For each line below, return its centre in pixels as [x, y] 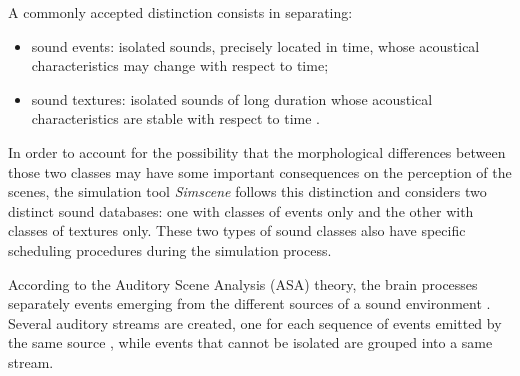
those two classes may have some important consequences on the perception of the [260, 171]
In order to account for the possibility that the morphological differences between [257, 151]
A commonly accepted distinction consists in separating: [180, 12]
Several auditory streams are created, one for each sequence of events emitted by [255, 322]
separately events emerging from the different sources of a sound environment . [249, 303]
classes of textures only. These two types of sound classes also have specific [237, 230]
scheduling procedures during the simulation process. [170, 249]
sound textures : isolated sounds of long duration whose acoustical [232, 98]
